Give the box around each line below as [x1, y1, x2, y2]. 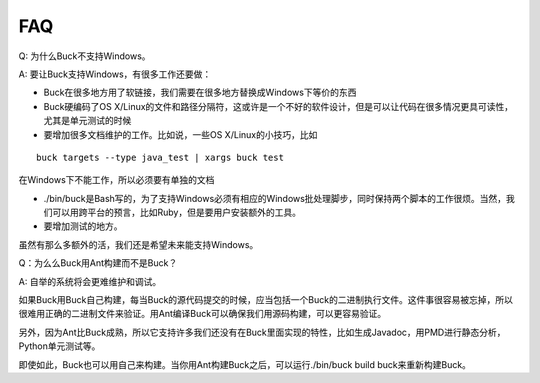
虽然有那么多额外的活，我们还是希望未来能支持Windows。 [18, 238, 259, 250]
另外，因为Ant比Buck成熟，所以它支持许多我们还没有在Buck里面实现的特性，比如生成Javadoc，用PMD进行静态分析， [18, 326, 506, 338]
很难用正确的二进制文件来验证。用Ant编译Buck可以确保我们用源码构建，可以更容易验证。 [18, 308, 387, 320]
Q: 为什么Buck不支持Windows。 [18, 50, 151, 62]
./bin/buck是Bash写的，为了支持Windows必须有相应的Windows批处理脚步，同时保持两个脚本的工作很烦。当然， [43, 192, 507, 204]
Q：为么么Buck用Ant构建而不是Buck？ [18, 257, 178, 269]
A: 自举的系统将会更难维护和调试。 [18, 275, 162, 287]
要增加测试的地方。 [43, 220, 123, 232]
